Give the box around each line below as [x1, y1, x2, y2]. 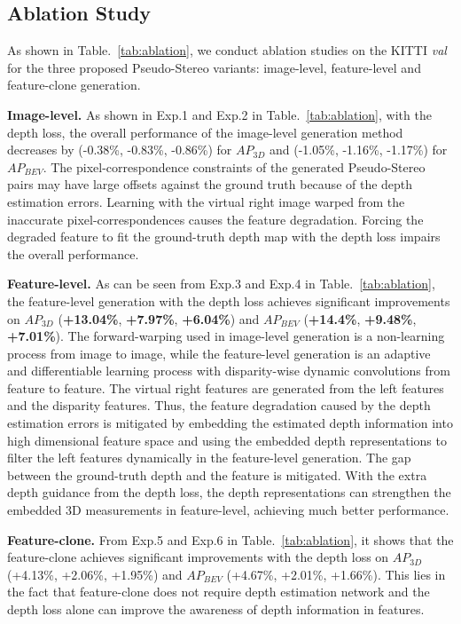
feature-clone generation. [7, 75, 141, 94]
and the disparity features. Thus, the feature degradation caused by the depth [7, 396, 431, 415]
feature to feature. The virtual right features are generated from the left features [7, 378, 444, 397]
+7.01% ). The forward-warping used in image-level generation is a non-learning [7, 327, 445, 345]
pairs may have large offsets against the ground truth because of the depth [7, 175, 413, 194]
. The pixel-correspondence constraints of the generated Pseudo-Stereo [43, 157, 426, 176]
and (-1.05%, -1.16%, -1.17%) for [270, 140, 448, 159]
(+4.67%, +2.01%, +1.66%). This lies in [226, 565, 446, 583]
